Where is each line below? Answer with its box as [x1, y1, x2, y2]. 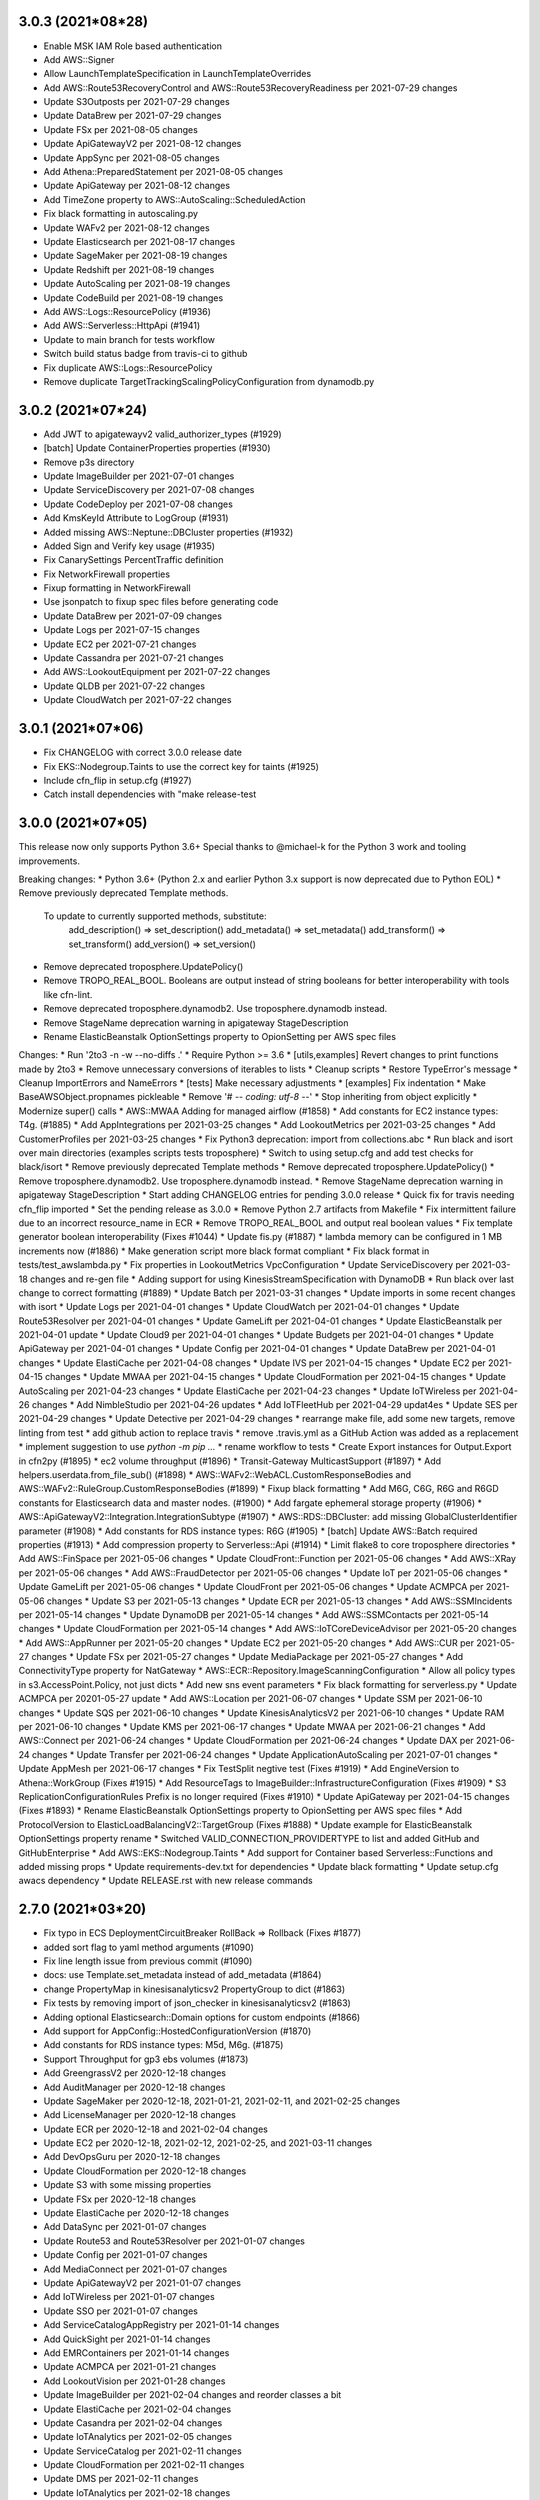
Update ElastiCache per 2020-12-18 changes [43, 2207, 230, 2219]
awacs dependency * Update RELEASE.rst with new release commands [18, 1875, 314, 1887]
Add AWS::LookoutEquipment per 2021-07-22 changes [43, 666, 271, 678]
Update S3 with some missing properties [43, 2179, 212, 2191]
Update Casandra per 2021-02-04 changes [43, 2416, 223, 2429]
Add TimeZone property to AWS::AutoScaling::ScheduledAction [43, 193, 306, 205]
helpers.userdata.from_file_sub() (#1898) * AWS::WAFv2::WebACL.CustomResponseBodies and [18, 1469, 412, 1480]
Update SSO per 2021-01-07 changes [43, 2305, 199, 2317]
